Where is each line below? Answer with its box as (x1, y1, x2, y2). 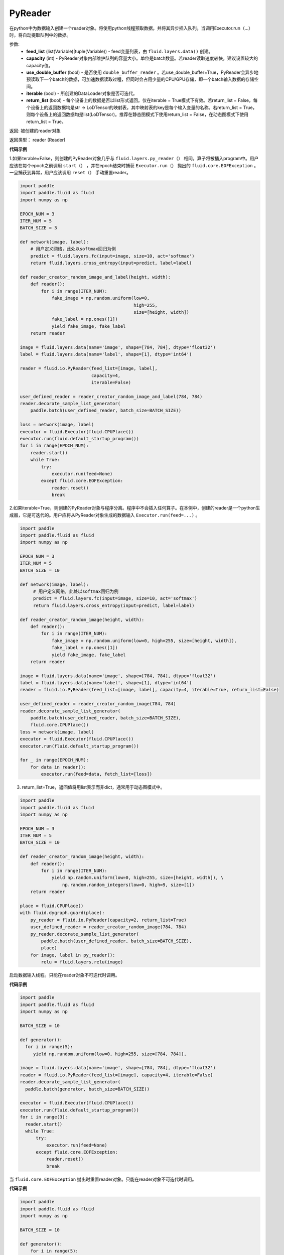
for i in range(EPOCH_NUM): (20, 443, 89, 449)
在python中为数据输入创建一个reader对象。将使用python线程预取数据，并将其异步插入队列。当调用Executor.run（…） (9, 25, 253, 31)
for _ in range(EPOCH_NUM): (20, 757, 89, 763)
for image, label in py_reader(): (30, 952, 115, 958)
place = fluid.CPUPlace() (20, 903, 84, 909)
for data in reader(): (30, 764, 86, 770)
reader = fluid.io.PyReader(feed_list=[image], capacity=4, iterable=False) (20, 1072, 213, 1078)
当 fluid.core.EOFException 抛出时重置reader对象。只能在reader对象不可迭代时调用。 (9, 1176, 197, 1182)
